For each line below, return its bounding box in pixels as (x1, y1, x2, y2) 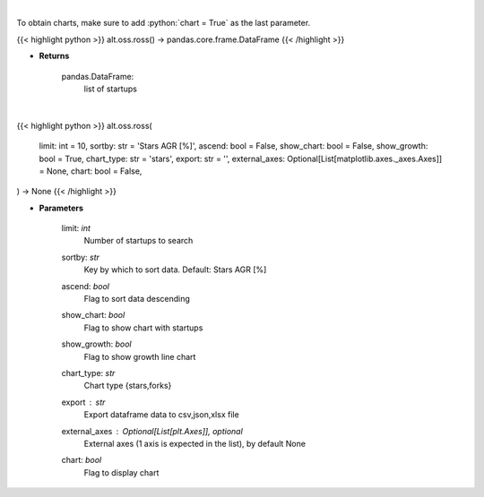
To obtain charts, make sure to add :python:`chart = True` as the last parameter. (16, 18, 311, 29)
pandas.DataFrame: (61, 71, 134, 81)
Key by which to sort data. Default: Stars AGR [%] (83, 264, 267, 275)
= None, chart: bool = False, (39, 166, 143, 176)
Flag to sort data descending (83, 294, 190, 304)
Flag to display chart (83, 467, 160, 478)
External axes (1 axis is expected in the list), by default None (83, 438, 307, 449)
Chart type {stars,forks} (83, 381, 172, 391)
